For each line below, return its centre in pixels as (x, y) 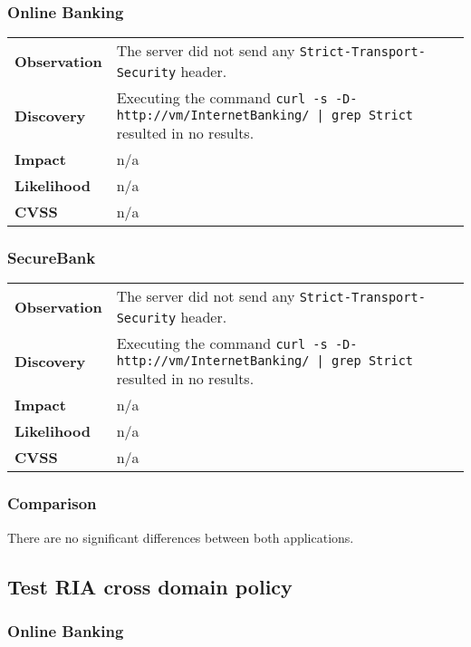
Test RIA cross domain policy (150, 586)
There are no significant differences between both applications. (181, 537)
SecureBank (52, 258)
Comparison (52, 503)
